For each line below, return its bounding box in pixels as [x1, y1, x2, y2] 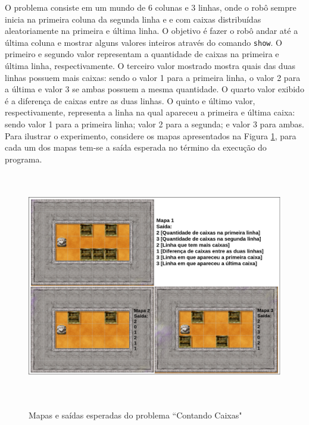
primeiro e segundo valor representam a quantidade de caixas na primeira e [5, 48, 279, 60]
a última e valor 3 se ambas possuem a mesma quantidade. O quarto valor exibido [5, 83, 304, 95]
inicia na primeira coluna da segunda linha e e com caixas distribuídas [5, 12, 261, 25]
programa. [5, 152, 42, 165]
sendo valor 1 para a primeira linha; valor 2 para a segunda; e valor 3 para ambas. [5, 118, 304, 130]
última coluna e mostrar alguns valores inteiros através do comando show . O [5, 36, 282, 48]
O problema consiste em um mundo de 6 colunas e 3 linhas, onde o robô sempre [5, 1, 296, 13]
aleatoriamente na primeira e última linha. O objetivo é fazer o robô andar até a [5, 24, 298, 37]
